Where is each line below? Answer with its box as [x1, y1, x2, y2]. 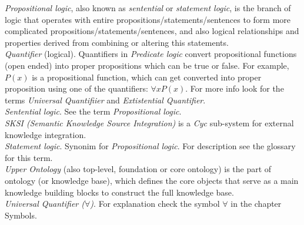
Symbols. [5, 209, 37, 221]
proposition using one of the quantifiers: [5, 82, 148, 95]
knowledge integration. [5, 128, 86, 140]
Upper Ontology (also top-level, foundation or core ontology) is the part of [5, 163, 272, 175]
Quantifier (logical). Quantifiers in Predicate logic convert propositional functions [5, 48, 297, 60]
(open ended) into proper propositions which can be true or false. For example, [5, 59, 289, 71]
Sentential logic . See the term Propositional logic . [5, 105, 182, 117]
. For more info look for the [185, 82, 284, 95]
